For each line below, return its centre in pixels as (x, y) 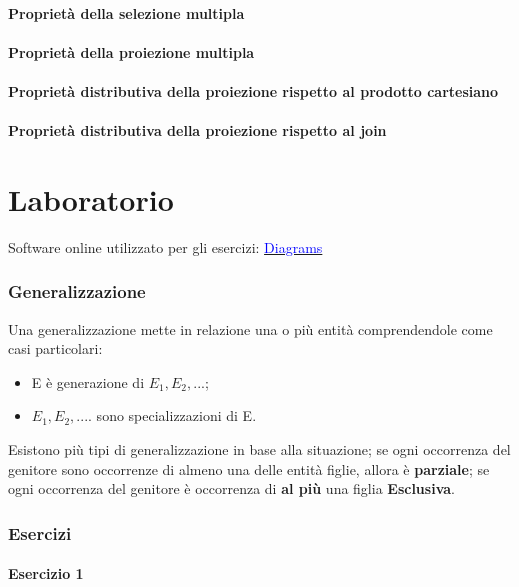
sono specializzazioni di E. (176, 415)
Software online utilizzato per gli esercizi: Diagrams (165, 246)
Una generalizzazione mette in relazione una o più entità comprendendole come (250, 328)
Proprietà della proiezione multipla (131, 51)
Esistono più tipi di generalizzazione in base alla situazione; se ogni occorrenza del (259, 449)
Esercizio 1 (46, 573)
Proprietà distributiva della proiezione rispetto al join (197, 130)
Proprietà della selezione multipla (126, 12)
